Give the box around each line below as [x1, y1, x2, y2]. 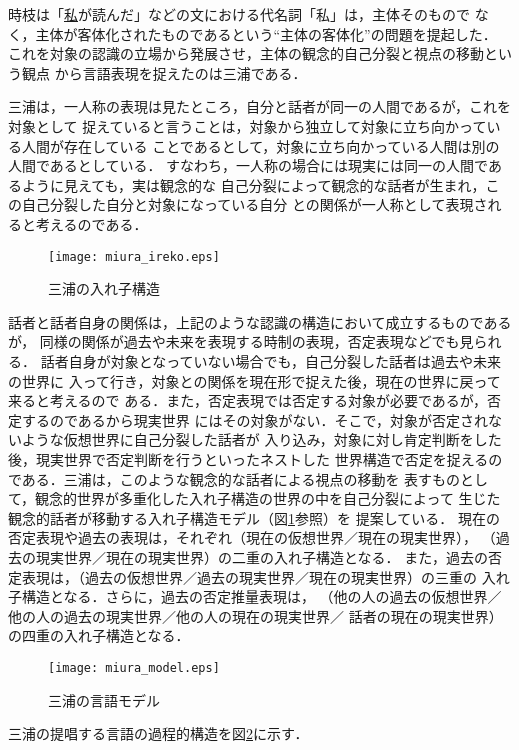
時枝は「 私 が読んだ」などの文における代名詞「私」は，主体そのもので [8, 4, 470, 24]
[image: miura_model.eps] [48, 660, 220, 675]
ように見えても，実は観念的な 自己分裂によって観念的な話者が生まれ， [21, 174, 486, 195]
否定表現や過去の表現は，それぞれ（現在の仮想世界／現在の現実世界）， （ [8, 527, 496, 548]
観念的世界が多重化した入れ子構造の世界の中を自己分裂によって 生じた [35, 488, 501, 509]
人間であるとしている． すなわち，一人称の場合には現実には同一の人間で [8, 155, 488, 176]
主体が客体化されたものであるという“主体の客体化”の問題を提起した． [35, 23, 497, 44]
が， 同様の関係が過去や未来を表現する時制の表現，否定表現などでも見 [8, 331, 474, 352]
